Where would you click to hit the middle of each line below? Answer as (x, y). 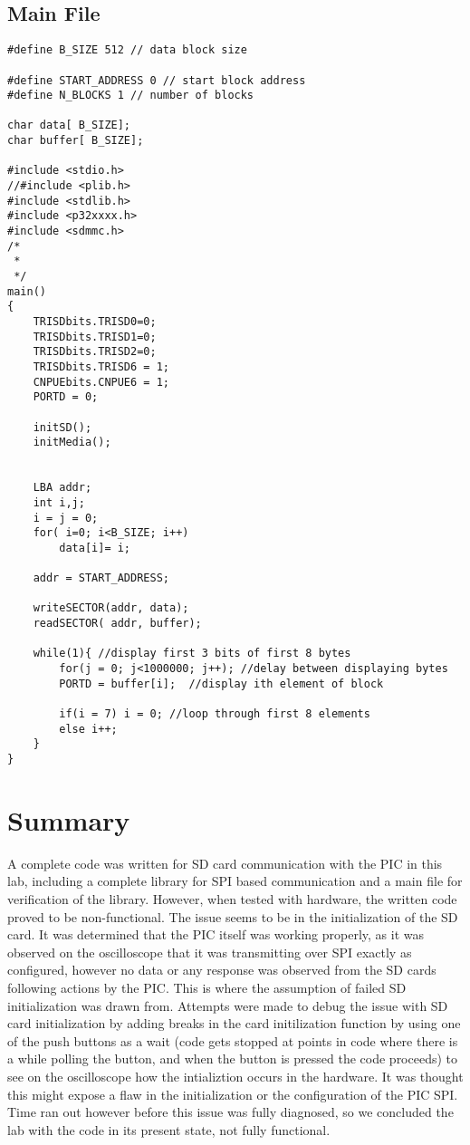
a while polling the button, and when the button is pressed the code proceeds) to (233, 1058)
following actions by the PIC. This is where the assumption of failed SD (207, 987)
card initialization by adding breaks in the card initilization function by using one (234, 1023)
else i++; (88, 729)
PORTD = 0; (66, 397)
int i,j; (59, 502)
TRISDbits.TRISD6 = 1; (101, 366)
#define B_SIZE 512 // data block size (127, 50)
